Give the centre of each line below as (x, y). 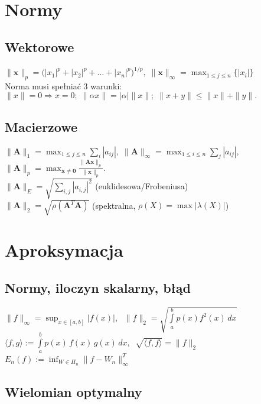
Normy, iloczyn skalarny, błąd (98, 287)
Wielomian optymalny (74, 392)
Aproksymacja (64, 250)
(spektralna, (114, 205)
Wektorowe (40, 46)
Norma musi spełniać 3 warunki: (63, 85)
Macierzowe (41, 126)
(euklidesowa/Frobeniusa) (142, 186)
